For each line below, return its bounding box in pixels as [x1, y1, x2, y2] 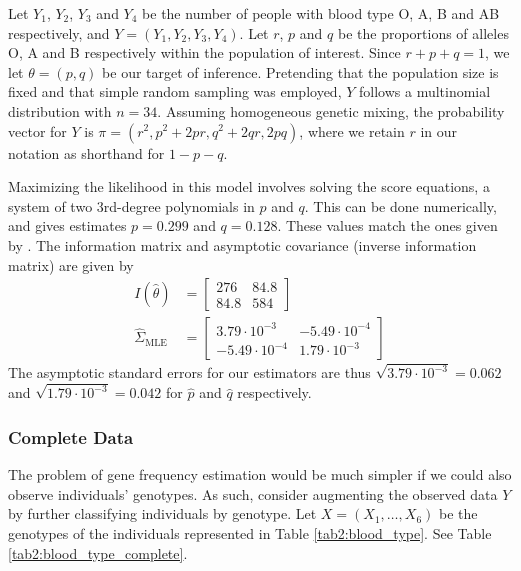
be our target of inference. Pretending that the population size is [102, 61, 499, 82]
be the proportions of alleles [337, 22, 509, 43]
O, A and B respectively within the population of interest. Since [8, 42, 401, 63]
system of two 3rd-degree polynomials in [8, 195, 255, 216]
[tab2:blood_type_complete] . [8, 542, 188, 563]
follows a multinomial [359, 81, 491, 102]
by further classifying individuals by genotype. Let [8, 503, 317, 524]
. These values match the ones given [277, 215, 498, 236]
